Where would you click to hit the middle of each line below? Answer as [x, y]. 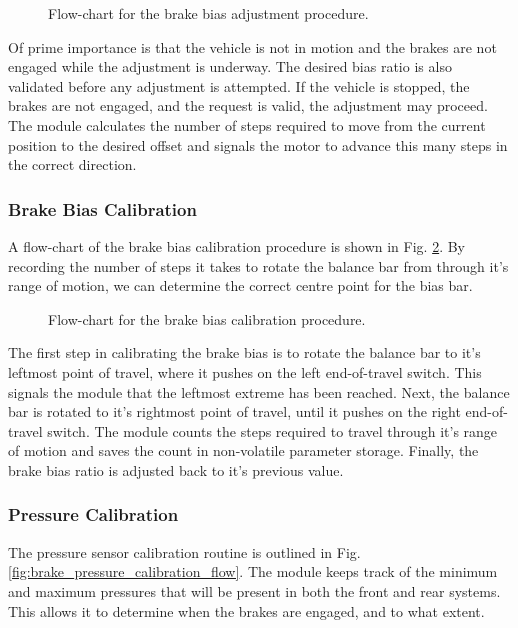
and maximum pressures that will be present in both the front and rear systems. [254, 590]
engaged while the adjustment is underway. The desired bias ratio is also [230, 66]
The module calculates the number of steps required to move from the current [247, 124]
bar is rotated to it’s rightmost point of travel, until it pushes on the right [234, 411]
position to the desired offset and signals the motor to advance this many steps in [258, 144]
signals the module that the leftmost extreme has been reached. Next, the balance [259, 391]
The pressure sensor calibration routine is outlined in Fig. [184, 551]
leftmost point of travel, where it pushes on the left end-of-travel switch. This [245, 371]
